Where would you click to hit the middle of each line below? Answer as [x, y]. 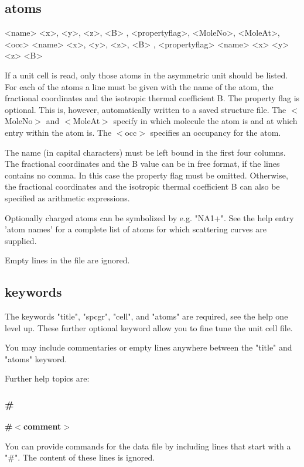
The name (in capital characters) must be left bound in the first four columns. [145, 152]
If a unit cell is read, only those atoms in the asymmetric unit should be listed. [146, 75]
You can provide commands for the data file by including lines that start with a [148, 446]
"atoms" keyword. [36, 358]
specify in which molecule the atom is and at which [205, 121]
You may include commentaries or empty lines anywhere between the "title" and [148, 347]
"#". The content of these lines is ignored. [80, 457]
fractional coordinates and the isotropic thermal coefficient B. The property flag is [152, 98]
